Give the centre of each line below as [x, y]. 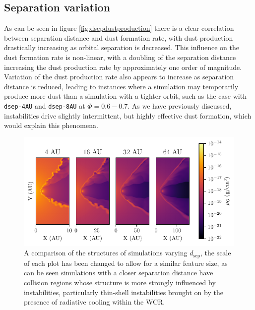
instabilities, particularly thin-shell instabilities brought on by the [124, 292]
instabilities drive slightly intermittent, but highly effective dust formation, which [128, 115]
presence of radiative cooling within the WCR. [95, 302]
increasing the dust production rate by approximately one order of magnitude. [123, 67]
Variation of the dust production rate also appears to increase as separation [119, 77]
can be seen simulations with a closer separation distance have [119, 273]
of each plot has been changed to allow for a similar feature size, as [126, 263]
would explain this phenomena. [51, 125]
